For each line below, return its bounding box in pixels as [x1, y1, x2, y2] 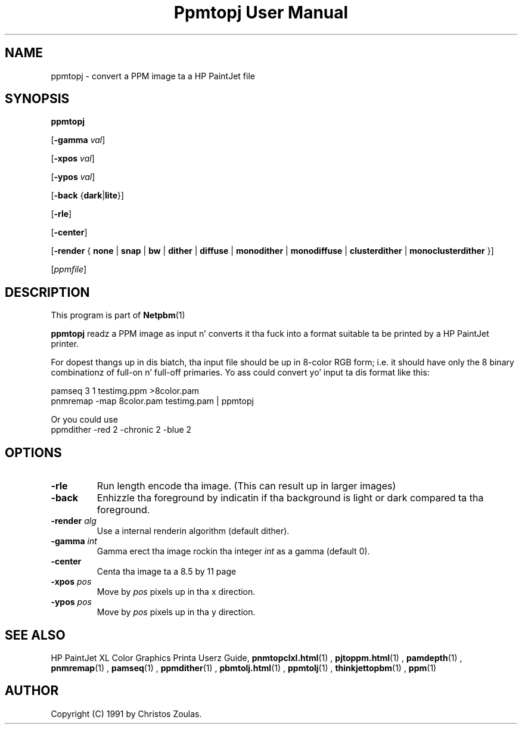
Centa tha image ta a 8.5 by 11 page [97, 566, 237, 577]
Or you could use [51, 414, 118, 425]
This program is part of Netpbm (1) [51, 310, 185, 321]
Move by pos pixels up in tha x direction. [97, 587, 256, 597]
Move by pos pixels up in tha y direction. [97, 607, 256, 618]
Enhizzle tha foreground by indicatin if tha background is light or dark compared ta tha [97, 492, 484, 504]
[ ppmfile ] [51, 264, 87, 275]
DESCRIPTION [5, 284, 90, 300]
